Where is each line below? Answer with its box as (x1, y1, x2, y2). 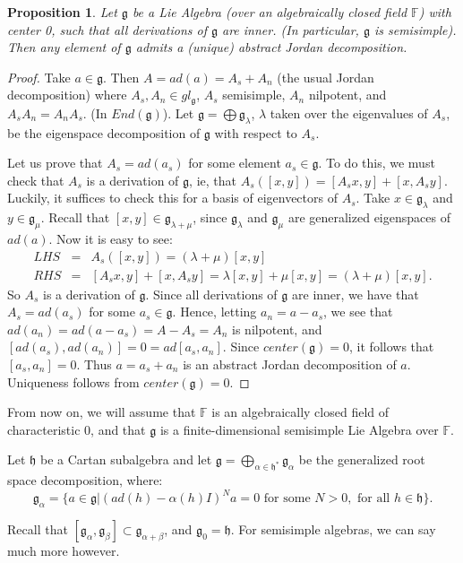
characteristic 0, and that (7, 420, 146, 438)
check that (7, 170, 64, 189)
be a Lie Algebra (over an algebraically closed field (132, 3, 407, 21)
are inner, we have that (292, 284, 419, 303)
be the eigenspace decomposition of (7, 123, 201, 142)
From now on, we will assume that (7, 403, 196, 421)
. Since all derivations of (145, 284, 278, 303)
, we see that (323, 302, 393, 321)
